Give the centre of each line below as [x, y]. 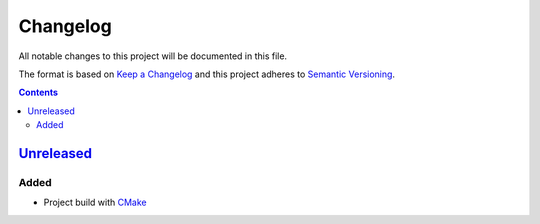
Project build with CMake [95, 202]
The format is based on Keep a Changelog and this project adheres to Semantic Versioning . [206, 74]
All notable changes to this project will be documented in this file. [153, 56]
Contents [38, 92]
